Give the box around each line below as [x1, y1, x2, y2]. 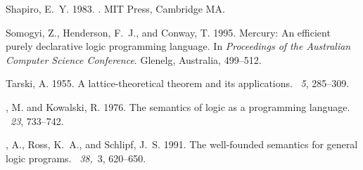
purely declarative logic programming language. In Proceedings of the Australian [6, 39, 351, 53]
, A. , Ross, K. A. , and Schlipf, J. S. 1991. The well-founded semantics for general [6, 137, 358, 152]
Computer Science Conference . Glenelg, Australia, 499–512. [6, 52, 262, 67]
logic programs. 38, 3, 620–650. [6, 150, 146, 165]
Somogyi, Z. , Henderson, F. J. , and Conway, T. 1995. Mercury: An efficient [6, 25, 331, 39]
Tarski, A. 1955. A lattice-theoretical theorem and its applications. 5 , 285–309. [6, 76, 350, 91]
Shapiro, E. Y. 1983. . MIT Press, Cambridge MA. [6, 1, 225, 15]
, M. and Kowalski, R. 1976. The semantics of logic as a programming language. [6, 99, 350, 114]
